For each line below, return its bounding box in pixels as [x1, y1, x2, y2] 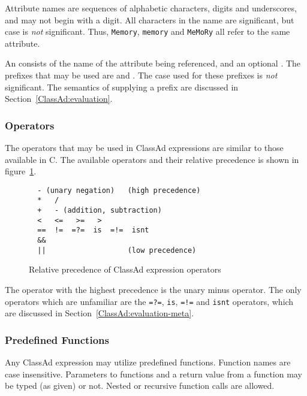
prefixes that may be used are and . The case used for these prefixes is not [5, 69, 278, 81]
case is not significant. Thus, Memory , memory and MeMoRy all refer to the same [5, 25, 290, 38]
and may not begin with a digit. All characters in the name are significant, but [5, 13, 294, 26]
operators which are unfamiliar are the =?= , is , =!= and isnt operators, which [5, 295, 294, 307]
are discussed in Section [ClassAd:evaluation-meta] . [5, 307, 194, 319]
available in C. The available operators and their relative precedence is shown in [5, 153, 299, 165]
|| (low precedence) [37, 246, 197, 255]
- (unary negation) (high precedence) [37, 186, 201, 195]
